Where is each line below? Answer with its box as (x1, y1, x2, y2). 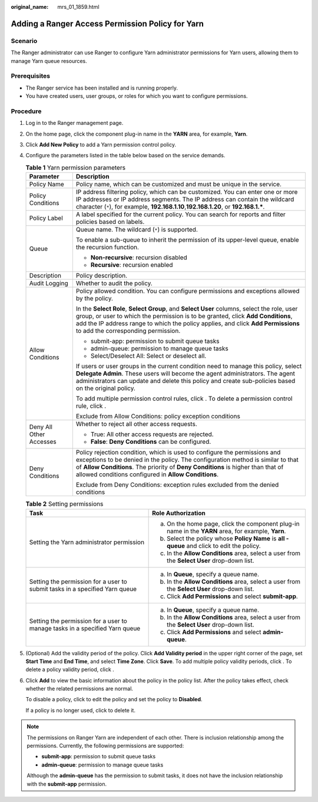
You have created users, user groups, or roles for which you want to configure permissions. (25, 93, 248, 100)
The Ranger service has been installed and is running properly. (25, 84, 178, 91)
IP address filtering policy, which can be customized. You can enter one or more (75, 188, 298, 196)
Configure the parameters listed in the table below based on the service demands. (25, 152, 226, 159)
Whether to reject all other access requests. (75, 420, 197, 428)
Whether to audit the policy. (75, 279, 153, 288)
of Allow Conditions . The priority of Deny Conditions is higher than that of (75, 463, 284, 471)
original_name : (11, 4, 49, 10)
